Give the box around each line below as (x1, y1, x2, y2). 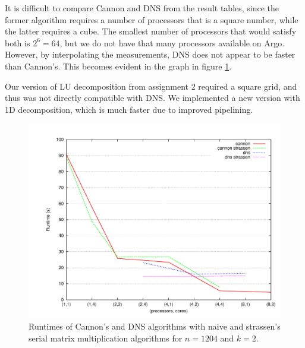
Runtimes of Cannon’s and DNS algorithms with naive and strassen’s (29, 320, 281, 333)
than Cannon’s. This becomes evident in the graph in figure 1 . (5, 59, 232, 72)
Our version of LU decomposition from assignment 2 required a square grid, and (5, 80, 297, 92)
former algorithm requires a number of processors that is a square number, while (5, 13, 298, 26)
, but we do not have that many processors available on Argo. (59, 36, 285, 49)
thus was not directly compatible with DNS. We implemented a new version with (5, 91, 300, 104)
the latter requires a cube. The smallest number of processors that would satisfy (5, 25, 297, 37)
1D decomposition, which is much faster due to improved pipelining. (5, 103, 253, 115)
